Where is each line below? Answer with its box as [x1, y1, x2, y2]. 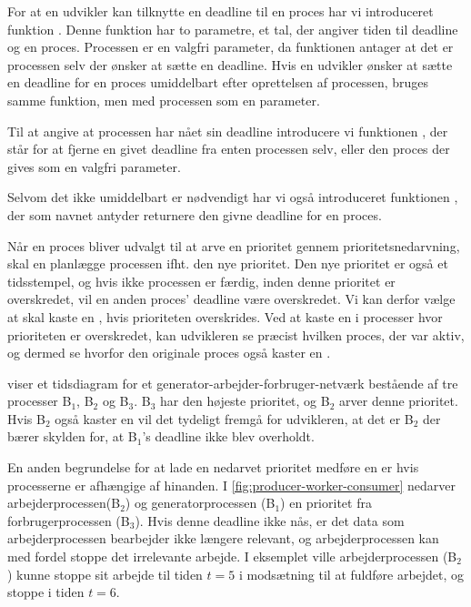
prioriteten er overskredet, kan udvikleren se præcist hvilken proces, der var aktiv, [7, 325, 465, 344]
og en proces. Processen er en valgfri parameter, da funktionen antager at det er [7, 37, 454, 56]
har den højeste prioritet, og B [160, 391, 330, 410]
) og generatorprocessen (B [125, 493, 276, 512]
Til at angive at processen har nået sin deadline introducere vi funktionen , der [7, 121, 448, 140]
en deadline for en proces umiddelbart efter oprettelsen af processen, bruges [7, 73, 429, 92]
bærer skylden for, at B [7, 427, 137, 446]
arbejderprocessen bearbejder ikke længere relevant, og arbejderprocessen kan [7, 529, 439, 548]
